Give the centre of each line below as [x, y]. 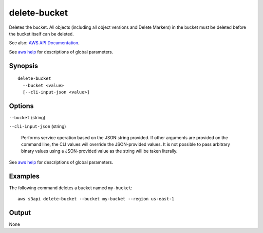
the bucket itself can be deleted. [41, 34]
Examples [24, 176]
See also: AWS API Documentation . [44, 43]
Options [21, 106]
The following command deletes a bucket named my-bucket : [71, 188]
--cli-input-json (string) [38, 126]
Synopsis [24, 66]
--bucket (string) [27, 117]
